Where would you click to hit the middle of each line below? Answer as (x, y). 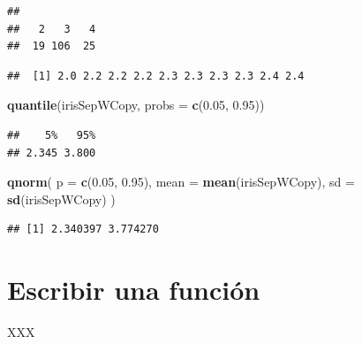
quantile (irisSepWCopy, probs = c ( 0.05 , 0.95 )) (136, 105)
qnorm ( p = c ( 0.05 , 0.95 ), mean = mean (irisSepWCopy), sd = (181, 182)
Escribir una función (134, 290)
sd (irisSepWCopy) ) (61, 199)
